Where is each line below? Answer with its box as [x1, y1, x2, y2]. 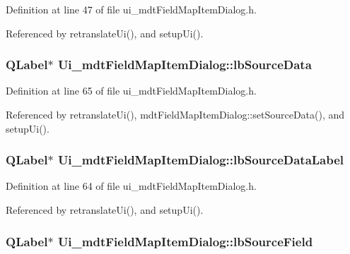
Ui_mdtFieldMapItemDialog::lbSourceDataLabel [57, 151, 344, 169]
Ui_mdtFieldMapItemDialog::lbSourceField [57, 232, 313, 250]
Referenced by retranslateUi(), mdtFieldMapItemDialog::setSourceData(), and [6, 107, 345, 121]
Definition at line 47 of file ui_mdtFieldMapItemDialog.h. [6, 2, 257, 16]
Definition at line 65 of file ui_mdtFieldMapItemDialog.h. [6, 83, 257, 98]
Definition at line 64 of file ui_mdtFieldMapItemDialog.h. [6, 179, 257, 193]
